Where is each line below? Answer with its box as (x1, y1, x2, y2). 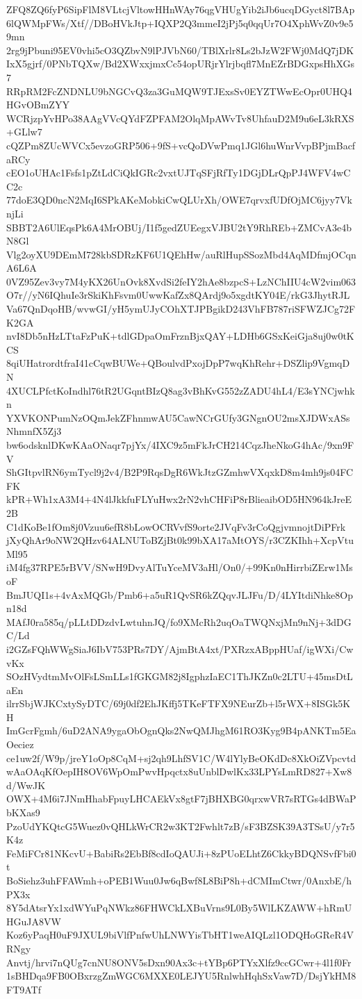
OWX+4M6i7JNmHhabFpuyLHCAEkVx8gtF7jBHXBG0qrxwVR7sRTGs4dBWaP (6, 791, 356, 806)
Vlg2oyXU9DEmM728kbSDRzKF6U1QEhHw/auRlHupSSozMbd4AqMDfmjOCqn (6, 247, 356, 261)
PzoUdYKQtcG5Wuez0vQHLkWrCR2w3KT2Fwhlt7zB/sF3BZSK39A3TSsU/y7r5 (6, 818, 355, 833)
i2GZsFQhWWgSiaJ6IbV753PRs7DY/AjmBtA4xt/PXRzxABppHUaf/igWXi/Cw (6, 641, 354, 656)
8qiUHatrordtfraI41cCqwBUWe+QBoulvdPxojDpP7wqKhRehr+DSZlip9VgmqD (6, 356, 350, 370)
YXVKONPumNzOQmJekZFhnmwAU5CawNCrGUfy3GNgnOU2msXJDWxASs (6, 410, 350, 424)
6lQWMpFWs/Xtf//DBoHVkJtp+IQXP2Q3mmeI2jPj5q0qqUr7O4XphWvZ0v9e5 (6, 15, 354, 30)
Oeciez (6, 737, 34, 752)
